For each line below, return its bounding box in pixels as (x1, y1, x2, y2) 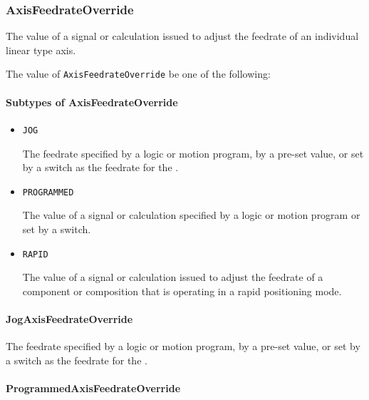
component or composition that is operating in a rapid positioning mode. (22, 283, 342, 298)
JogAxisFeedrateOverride (6, 311, 133, 326)
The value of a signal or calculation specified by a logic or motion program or (22, 207, 360, 222)
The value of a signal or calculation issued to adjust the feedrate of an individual (6, 29, 359, 43)
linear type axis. (6, 42, 76, 57)
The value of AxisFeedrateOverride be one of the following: (6, 66, 271, 81)
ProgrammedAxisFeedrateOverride (6, 380, 181, 395)
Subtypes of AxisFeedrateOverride (6, 94, 178, 109)
